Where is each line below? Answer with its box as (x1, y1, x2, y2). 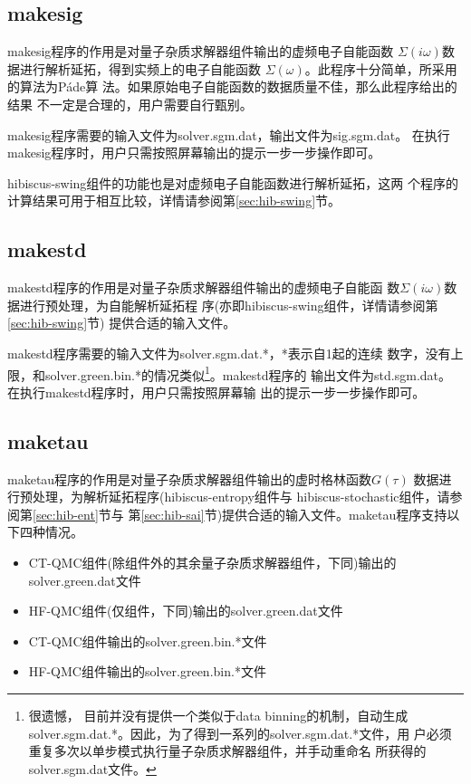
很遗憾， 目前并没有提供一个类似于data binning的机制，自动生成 (28, 705, 409, 724)
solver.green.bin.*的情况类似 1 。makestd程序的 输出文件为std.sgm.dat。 (44, 362, 452, 384)
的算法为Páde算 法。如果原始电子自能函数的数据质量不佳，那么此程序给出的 (7, 77, 457, 96)
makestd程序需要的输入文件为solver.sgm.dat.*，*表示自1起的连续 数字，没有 (7, 343, 451, 362)
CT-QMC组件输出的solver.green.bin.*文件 (28, 631, 267, 650)
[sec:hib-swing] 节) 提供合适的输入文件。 (7, 313, 236, 332)
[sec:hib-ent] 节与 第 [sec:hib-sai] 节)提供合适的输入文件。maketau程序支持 (33, 504, 447, 523)
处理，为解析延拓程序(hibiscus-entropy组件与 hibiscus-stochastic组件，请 (32, 487, 450, 506)
